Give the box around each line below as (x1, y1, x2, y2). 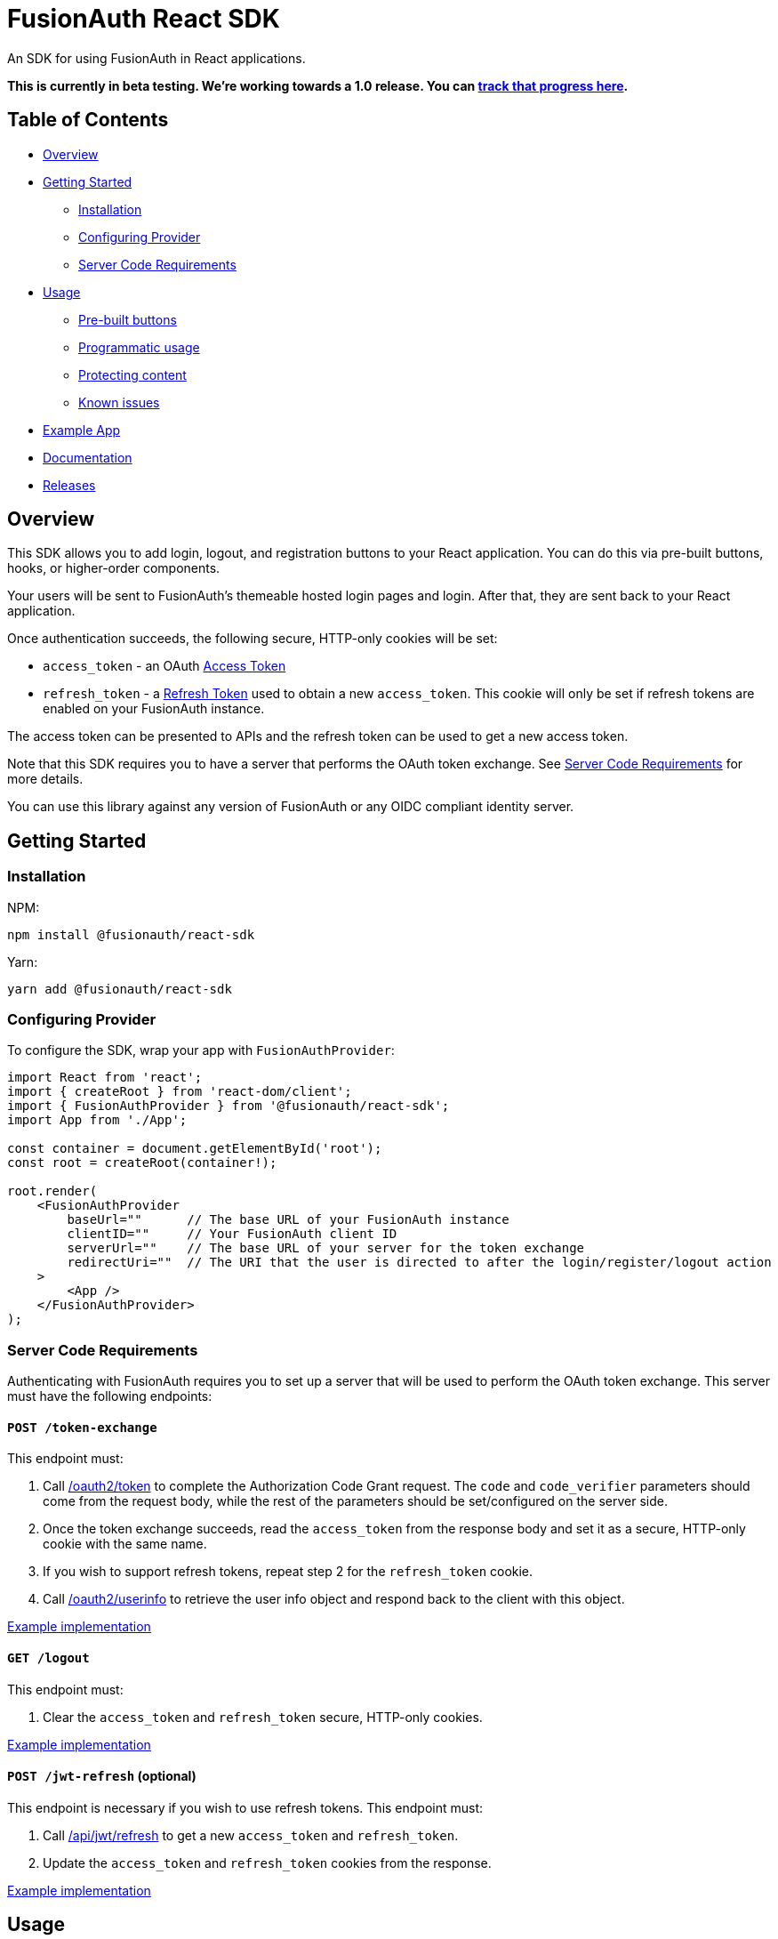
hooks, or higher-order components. (7, 560, 221, 576)
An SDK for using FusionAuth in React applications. (7, 50, 306, 66)
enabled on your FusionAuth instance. (43, 701, 265, 717)
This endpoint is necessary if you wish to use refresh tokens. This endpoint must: (7, 1799, 484, 1815)
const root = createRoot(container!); (7, 1155, 277, 1171)
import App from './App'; (7, 1113, 188, 1128)
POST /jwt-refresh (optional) (7, 1768, 197, 1784)
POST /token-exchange (7, 1420, 157, 1435)
